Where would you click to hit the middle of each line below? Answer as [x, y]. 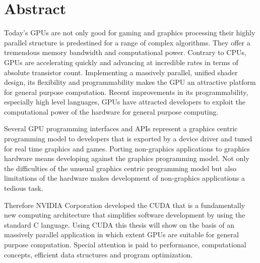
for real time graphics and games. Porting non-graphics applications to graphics [127, 148]
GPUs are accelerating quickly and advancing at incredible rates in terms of [121, 62]
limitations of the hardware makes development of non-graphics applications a [124, 178]
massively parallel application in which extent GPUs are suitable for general [121, 234]
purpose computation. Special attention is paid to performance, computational [125, 244]
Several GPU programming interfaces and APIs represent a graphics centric [121, 128]
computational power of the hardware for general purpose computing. [111, 111]
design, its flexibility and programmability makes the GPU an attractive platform [130, 82]
